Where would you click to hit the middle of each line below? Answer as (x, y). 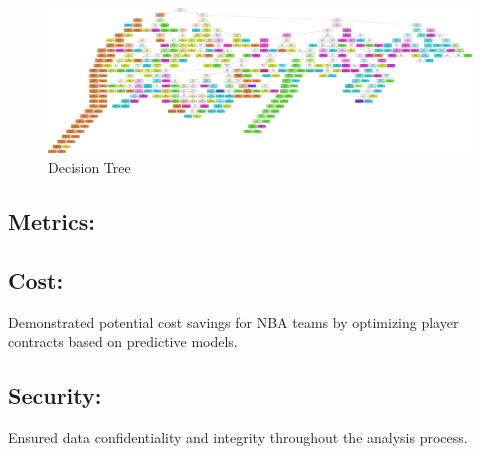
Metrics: (52, 220)
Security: (55, 395)
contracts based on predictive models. (123, 341)
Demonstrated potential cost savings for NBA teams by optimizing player (233, 321)
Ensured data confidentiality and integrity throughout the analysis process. (238, 436)
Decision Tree (89, 166)
